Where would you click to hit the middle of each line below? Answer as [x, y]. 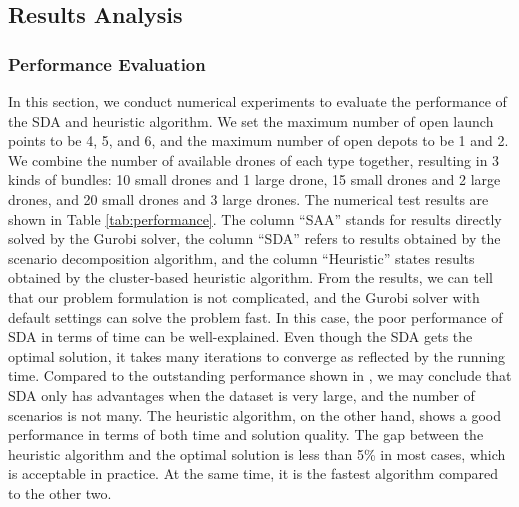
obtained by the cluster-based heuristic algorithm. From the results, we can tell [250, 277]
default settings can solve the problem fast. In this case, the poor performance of [255, 316]
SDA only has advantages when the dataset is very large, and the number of [241, 394]
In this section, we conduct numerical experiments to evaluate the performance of [257, 101]
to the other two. [60, 492]
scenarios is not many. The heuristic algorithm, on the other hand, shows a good [254, 414]
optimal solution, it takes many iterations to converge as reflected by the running [257, 355]
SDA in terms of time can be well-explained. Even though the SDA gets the [240, 336]
